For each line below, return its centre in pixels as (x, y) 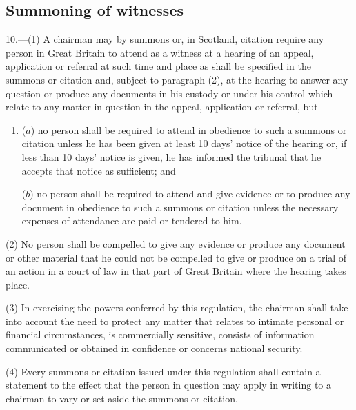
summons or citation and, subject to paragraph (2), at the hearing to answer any (177, 79)
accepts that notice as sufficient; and (99, 170)
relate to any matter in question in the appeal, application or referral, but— (167, 107)
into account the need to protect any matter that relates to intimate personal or (175, 321)
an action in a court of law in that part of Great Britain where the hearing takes (176, 271)
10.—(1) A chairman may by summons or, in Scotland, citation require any (165, 39)
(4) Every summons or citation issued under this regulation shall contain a (163, 371)
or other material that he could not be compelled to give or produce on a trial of (176, 257)
